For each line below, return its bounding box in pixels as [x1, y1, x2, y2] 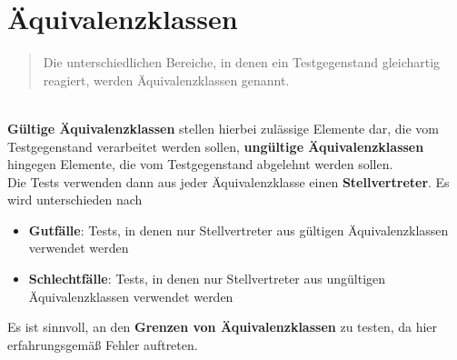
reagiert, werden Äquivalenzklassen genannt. [43, 70, 290, 89]
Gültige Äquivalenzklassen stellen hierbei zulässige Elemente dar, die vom [7, 118, 440, 137]
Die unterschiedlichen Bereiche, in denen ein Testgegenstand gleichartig [43, 53, 441, 72]
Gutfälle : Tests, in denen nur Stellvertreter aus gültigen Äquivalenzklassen [28, 220, 449, 239]
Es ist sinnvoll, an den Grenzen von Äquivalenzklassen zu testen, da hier [7, 317, 438, 336]
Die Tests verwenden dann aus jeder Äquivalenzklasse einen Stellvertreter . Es [7, 172, 450, 191]
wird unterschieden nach [7, 190, 143, 209]
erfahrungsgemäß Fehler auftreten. [7, 335, 198, 354]
